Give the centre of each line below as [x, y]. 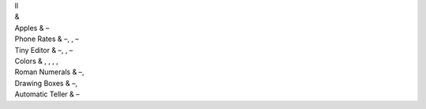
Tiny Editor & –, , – [44, 50]
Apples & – [32, 28]
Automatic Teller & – [47, 94]
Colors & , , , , [36, 61]
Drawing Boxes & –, [46, 83]
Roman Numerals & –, [49, 72]
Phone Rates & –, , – [47, 39]
